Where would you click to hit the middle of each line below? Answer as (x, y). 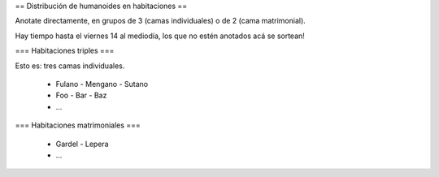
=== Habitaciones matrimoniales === (78, 125)
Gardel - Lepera (82, 144)
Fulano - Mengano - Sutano (102, 84)
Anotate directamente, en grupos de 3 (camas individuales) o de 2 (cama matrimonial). (161, 21)
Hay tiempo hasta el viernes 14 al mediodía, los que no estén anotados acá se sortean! (160, 36)
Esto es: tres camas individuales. (70, 66)
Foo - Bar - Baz (81, 95)
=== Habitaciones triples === (65, 51)
